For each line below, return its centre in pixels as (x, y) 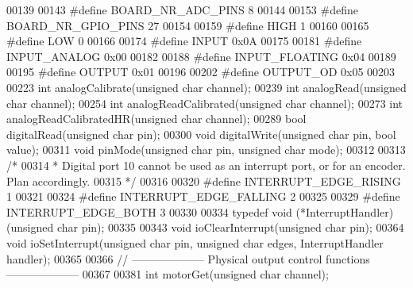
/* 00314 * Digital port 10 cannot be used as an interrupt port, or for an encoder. (206, 165)
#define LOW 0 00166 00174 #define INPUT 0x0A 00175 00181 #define (184, 41)
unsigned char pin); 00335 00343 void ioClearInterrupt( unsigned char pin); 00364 (207, 227)
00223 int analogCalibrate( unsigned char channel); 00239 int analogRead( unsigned (206, 87)
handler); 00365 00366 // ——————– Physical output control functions (188, 258)
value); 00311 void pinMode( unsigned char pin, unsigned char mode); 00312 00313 (206, 150)
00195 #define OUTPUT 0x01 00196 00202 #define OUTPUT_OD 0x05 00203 (201, 72)
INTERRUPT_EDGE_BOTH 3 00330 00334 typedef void (149, 211)
